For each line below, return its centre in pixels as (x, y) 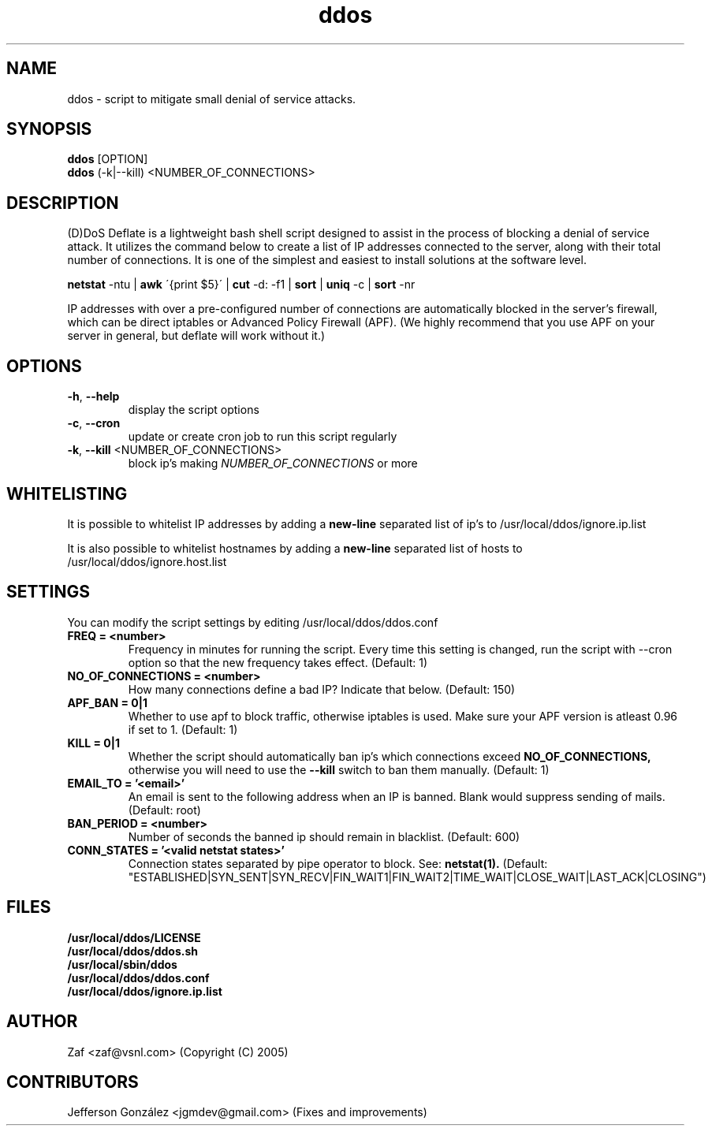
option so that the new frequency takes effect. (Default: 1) (278, 662)
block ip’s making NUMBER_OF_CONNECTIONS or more (273, 464)
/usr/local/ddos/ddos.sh (133, 951)
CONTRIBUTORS (73, 1082)
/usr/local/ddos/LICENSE (134, 937)
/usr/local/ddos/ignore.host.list (147, 561)
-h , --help (93, 397)
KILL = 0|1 (94, 743)
